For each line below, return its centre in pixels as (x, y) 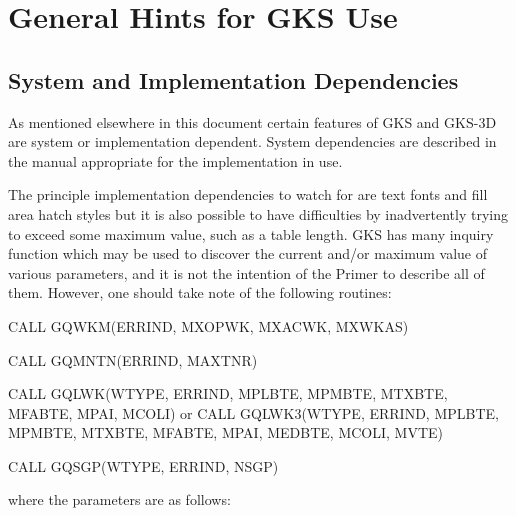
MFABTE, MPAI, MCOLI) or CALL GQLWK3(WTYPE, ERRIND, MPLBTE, (253, 412)
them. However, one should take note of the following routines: (200, 292)
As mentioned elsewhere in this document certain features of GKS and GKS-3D (252, 121)
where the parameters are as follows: (119, 499)
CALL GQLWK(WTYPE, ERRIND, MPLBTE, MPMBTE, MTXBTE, (228, 393)
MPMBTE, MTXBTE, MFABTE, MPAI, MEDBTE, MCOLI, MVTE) (226, 432)
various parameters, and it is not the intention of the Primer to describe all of (246, 272)
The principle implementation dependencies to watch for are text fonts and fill (248, 194)
